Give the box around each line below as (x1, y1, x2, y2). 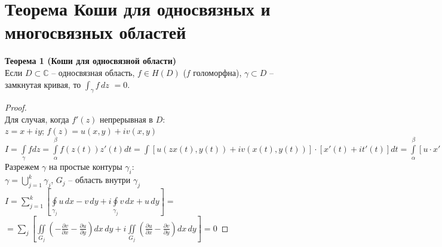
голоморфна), (193, 66, 242, 78)
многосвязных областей (5, 20, 186, 44)
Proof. (5, 101, 27, 114)
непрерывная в (100, 112, 153, 125)
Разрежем (5, 160, 39, 173)
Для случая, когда (5, 112, 69, 125)
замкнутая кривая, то (5, 78, 81, 90)
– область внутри (68, 173, 131, 186)
